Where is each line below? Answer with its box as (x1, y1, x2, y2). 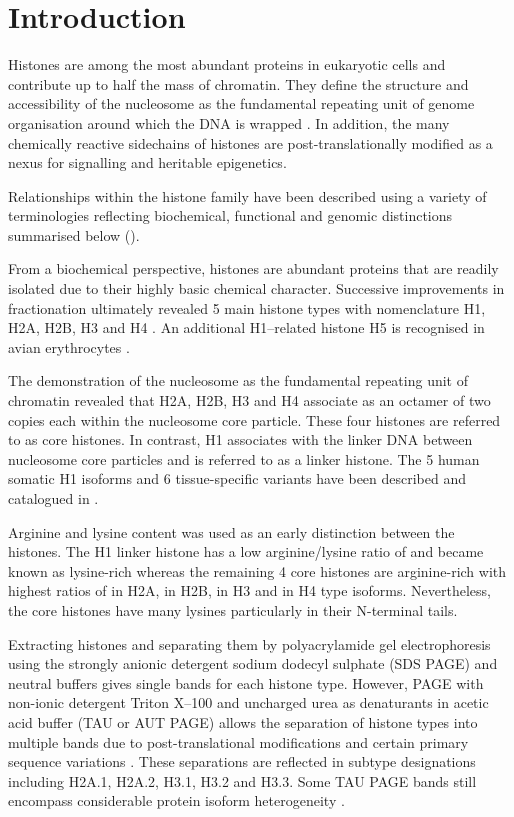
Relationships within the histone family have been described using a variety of (8, 185, 487, 206)
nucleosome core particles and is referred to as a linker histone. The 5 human (8, 448, 480, 469)
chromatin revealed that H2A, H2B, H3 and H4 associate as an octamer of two (8, 390, 491, 411)
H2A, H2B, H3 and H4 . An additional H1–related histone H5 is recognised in (8, 317, 485, 338)
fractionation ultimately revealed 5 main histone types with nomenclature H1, (8, 297, 486, 318)
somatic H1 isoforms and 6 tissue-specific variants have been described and (8, 468, 467, 489)
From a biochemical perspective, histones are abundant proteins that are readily (8, 258, 499, 279)
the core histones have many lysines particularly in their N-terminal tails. (8, 599, 458, 620)
